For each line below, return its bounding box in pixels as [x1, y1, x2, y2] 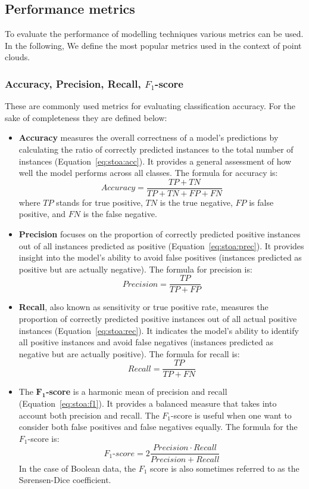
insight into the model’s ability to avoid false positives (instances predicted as [18, 251, 302, 264]
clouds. [5, 51, 30, 63]
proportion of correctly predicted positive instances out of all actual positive [18, 312, 297, 325]
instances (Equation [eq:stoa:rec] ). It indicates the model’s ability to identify [18, 324, 299, 336]
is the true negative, [160, 196, 233, 208]
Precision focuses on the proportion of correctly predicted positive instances [18, 228, 301, 240]
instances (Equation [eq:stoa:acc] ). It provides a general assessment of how [18, 154, 292, 167]
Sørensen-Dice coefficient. [18, 473, 111, 486]
